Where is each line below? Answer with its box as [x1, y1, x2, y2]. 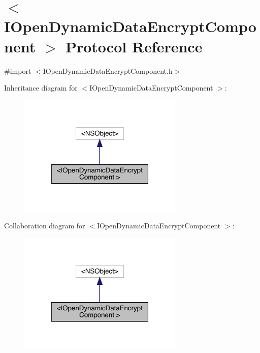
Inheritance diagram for [4, 82, 78, 93]
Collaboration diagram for [4, 220, 85, 230]
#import [4, 65, 31, 76]
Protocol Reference [65, 36, 203, 56]
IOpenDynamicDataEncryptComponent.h [43, 65, 173, 76]
